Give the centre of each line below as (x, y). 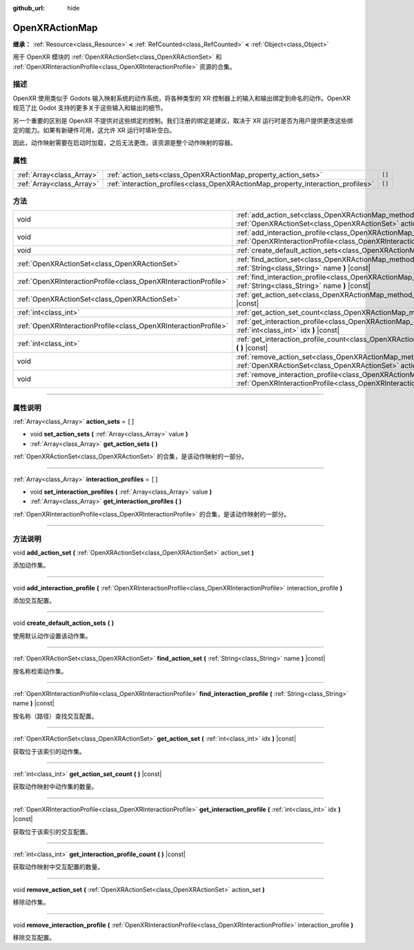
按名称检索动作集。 (40, 671)
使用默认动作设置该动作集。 (52, 636)
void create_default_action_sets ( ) (63, 623)
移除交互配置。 (34, 937)
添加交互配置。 (34, 601)
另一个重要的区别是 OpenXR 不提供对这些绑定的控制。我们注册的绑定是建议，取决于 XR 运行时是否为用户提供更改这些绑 (183, 120)
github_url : (29, 8)
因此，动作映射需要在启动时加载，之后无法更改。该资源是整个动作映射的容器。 (125, 143)
